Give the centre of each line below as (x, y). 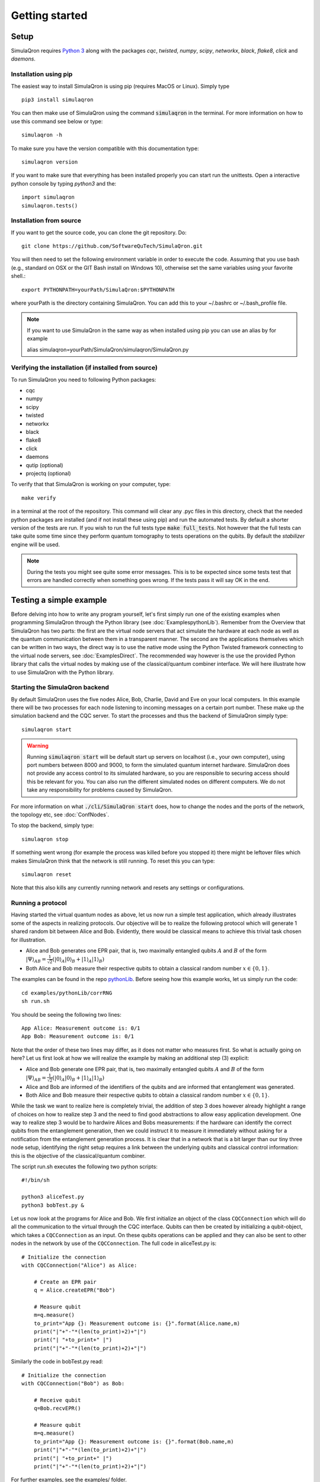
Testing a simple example (59, 600)
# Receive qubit (57, 1400)
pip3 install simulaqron (57, 100)
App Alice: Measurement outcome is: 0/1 (81, 1028)
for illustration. (29, 940)
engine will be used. (36, 544)
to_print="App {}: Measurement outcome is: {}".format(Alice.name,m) (137, 1323)
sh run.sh (36, 1001)
